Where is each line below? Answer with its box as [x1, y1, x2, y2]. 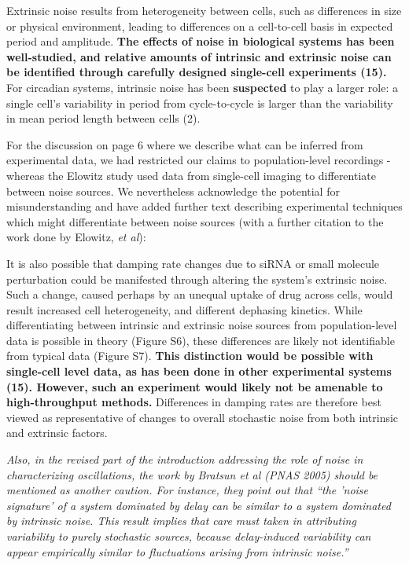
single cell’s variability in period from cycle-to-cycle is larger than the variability [6, 94, 393, 111]
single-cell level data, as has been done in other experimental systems [6, 363, 392, 380]
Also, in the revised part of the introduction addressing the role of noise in [6, 451, 363, 468]
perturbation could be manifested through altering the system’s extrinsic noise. [6, 270, 388, 287]
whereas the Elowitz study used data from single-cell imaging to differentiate [6, 167, 376, 183]
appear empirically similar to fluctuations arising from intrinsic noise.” [6, 543, 348, 559]
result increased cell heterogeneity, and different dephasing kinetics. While [6, 301, 363, 317]
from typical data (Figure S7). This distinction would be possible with [6, 347, 374, 364]
